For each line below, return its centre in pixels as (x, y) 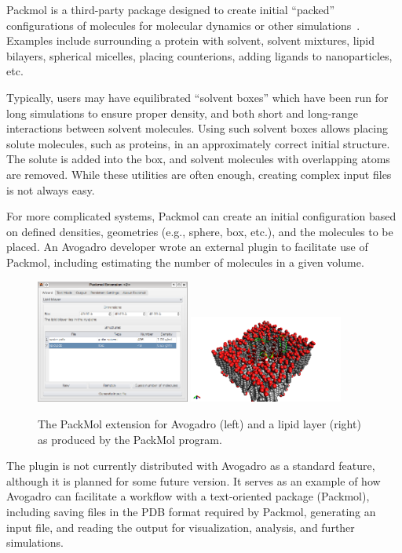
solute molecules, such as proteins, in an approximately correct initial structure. (198, 143)
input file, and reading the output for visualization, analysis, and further (181, 527)
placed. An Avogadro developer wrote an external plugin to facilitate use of (187, 247)
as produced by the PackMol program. (130, 439)
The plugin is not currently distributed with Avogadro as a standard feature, (191, 466)
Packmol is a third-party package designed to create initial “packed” (171, 9)
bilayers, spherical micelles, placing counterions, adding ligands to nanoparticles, (199, 55)
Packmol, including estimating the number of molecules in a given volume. (185, 262)
